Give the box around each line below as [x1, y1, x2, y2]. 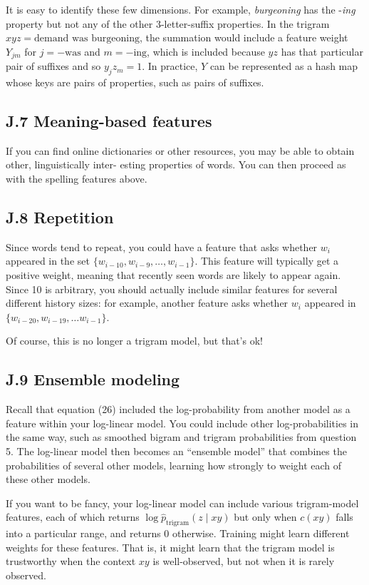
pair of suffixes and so [6, 58, 101, 73]
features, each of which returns [6, 509, 140, 524]
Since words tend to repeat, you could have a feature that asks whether [6, 239, 318, 254]
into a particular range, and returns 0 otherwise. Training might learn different [6, 526, 350, 541]
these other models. [6, 472, 90, 487]
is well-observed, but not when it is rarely [152, 554, 335, 569]
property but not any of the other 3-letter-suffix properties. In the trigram [6, 16, 330, 31]
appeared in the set [6, 253, 90, 268]
